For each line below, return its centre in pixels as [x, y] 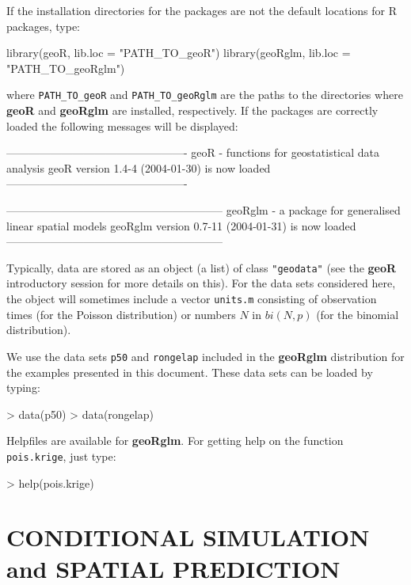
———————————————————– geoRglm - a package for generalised [204, 210]
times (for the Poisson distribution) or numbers [121, 314]
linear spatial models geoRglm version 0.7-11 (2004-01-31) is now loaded [181, 225]
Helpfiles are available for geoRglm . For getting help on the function [175, 441]
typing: [23, 387]
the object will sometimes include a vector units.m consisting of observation [192, 299]
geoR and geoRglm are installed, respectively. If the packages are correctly [192, 110]
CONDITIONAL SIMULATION [188, 537]
